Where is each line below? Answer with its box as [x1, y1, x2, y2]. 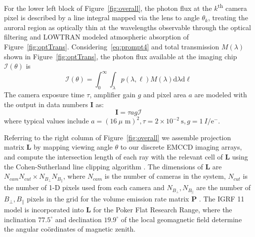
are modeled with [194, 89, 247, 100]
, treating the [208, 12, 248, 23]
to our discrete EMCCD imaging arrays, [120, 142, 242, 152]
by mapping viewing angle [33, 142, 113, 152]
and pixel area [143, 89, 186, 100]
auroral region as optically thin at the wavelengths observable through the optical [4, 22, 251, 32]
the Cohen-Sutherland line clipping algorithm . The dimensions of [4, 161, 203, 171]
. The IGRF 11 [199, 194, 245, 204]
